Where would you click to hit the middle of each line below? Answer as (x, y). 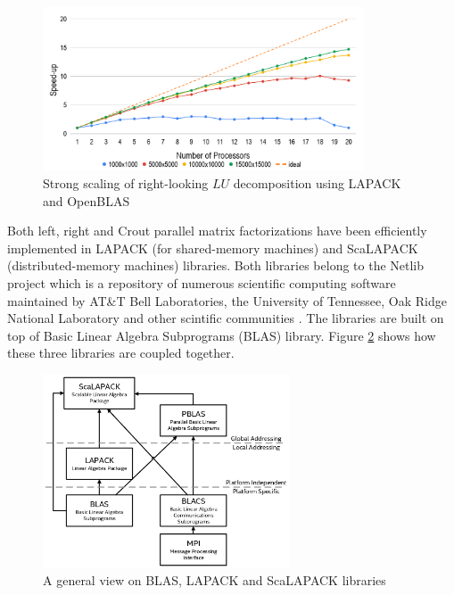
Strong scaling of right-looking (126, 182)
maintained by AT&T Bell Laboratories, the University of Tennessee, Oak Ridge (227, 300)
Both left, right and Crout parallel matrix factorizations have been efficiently (217, 231)
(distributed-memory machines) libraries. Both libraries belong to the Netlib (216, 265)
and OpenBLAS (87, 200)
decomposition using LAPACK (317, 182)
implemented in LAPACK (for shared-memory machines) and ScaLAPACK (213, 248)
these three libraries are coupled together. (121, 353)
